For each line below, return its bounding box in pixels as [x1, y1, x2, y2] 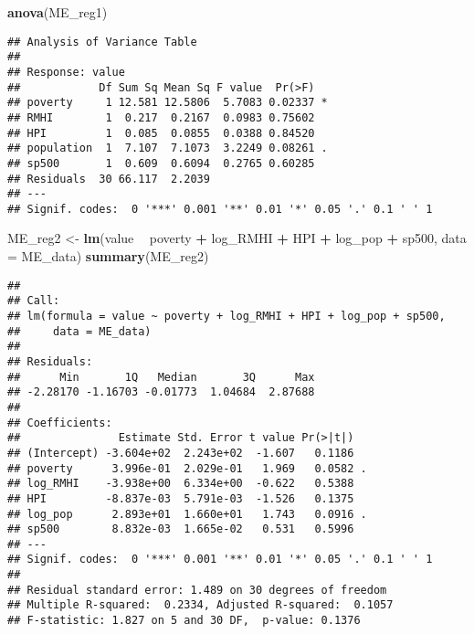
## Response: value [7, 65, 125, 79]
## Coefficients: [7, 416, 112, 429]
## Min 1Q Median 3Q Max [7, 370, 315, 384]
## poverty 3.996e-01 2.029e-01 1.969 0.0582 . [7, 461, 367, 475]
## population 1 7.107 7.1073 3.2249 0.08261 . [7, 142, 328, 155]
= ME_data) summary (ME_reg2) [7, 247, 209, 266]
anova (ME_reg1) [7, 3, 108, 21]
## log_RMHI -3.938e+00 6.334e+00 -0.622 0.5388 [7, 477, 354, 491]
